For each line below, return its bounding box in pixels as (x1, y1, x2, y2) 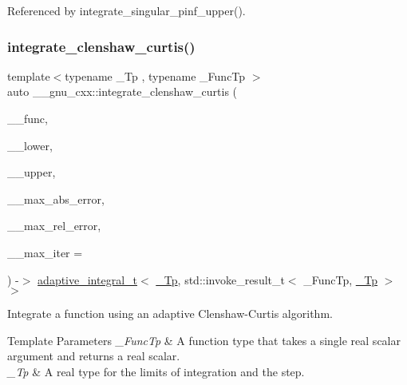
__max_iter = (7, 244, 83, 260)
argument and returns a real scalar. (7, 347, 180, 364)
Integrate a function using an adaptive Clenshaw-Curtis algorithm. (7, 305, 333, 322)
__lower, (7, 137, 53, 153)
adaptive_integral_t (38, 271, 138, 288)
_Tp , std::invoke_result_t (156, 271, 285, 288)
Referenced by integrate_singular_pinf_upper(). (7, 2, 246, 18)
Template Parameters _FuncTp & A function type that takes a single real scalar (7, 331, 401, 348)
